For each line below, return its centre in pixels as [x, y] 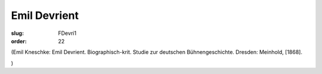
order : [19, 41]
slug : [17, 33]
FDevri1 [67, 33]
